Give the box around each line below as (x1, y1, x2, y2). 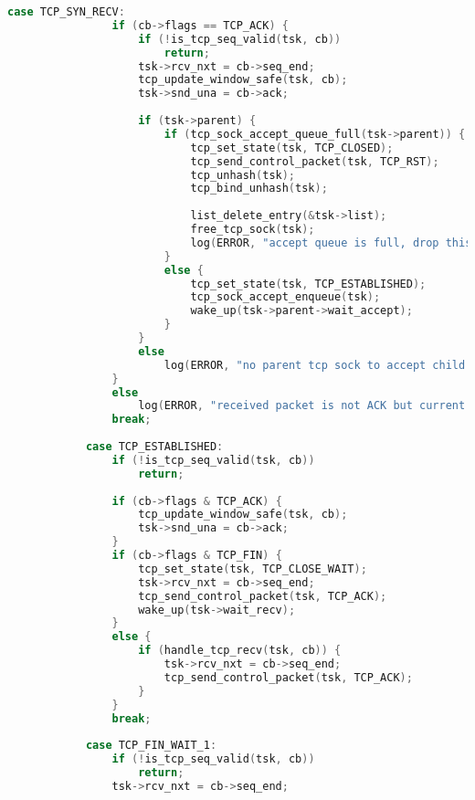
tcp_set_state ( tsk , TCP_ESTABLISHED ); (190, 277, 427, 290)
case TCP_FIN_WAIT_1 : (85, 739, 217, 753)
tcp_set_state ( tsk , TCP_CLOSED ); (190, 141, 394, 154)
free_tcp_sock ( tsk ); (190, 223, 315, 236)
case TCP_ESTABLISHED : (85, 440, 224, 453)
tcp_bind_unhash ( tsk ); (190, 182, 328, 195)
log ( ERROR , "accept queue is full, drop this (190, 236, 472, 249)
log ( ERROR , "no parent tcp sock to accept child (164, 358, 466, 372)
